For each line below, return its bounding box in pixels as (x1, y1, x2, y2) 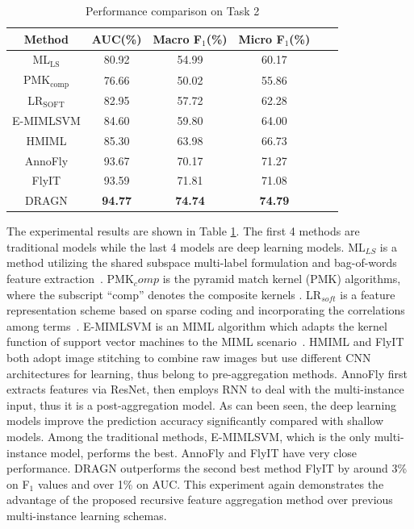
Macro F (153, 30, 202, 47)
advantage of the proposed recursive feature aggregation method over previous (6, 491, 393, 508)
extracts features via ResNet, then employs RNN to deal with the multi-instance (6, 381, 404, 398)
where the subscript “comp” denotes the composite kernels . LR (6, 285, 322, 302)
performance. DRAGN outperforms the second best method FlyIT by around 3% (6, 460, 408, 477)
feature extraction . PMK (6, 270, 134, 287)
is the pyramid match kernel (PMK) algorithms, (162, 270, 401, 287)
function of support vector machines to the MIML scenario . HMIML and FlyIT (6, 333, 404, 350)
